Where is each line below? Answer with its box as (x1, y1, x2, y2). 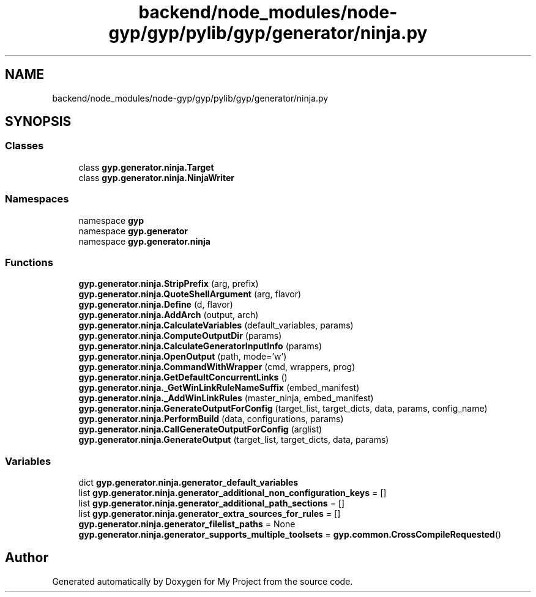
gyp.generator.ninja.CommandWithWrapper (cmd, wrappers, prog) (78, 362, 355, 373)
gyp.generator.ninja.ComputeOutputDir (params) (78, 330, 282, 341)
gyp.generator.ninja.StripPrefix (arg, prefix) (78, 278, 259, 289)
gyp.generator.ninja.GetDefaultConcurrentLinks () (78, 372, 288, 383)
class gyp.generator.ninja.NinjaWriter (78, 172, 234, 183)
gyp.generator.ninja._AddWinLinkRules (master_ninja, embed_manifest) (78, 393, 374, 404)
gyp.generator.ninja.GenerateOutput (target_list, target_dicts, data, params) (78, 434, 389, 445)
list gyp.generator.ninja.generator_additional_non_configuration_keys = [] (78, 488, 387, 499)
